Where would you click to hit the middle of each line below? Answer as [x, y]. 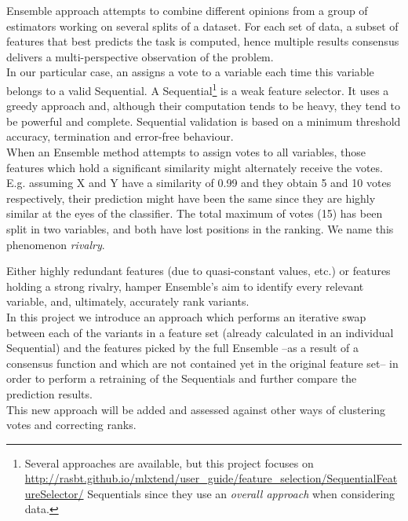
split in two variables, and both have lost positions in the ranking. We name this [200, 228]
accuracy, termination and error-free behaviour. [120, 136]
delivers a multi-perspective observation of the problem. [140, 56]
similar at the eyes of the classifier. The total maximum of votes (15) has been [195, 213]
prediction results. [49, 393]
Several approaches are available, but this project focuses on [169, 462]
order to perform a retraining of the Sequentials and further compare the [182, 378]
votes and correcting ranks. [71, 425]
